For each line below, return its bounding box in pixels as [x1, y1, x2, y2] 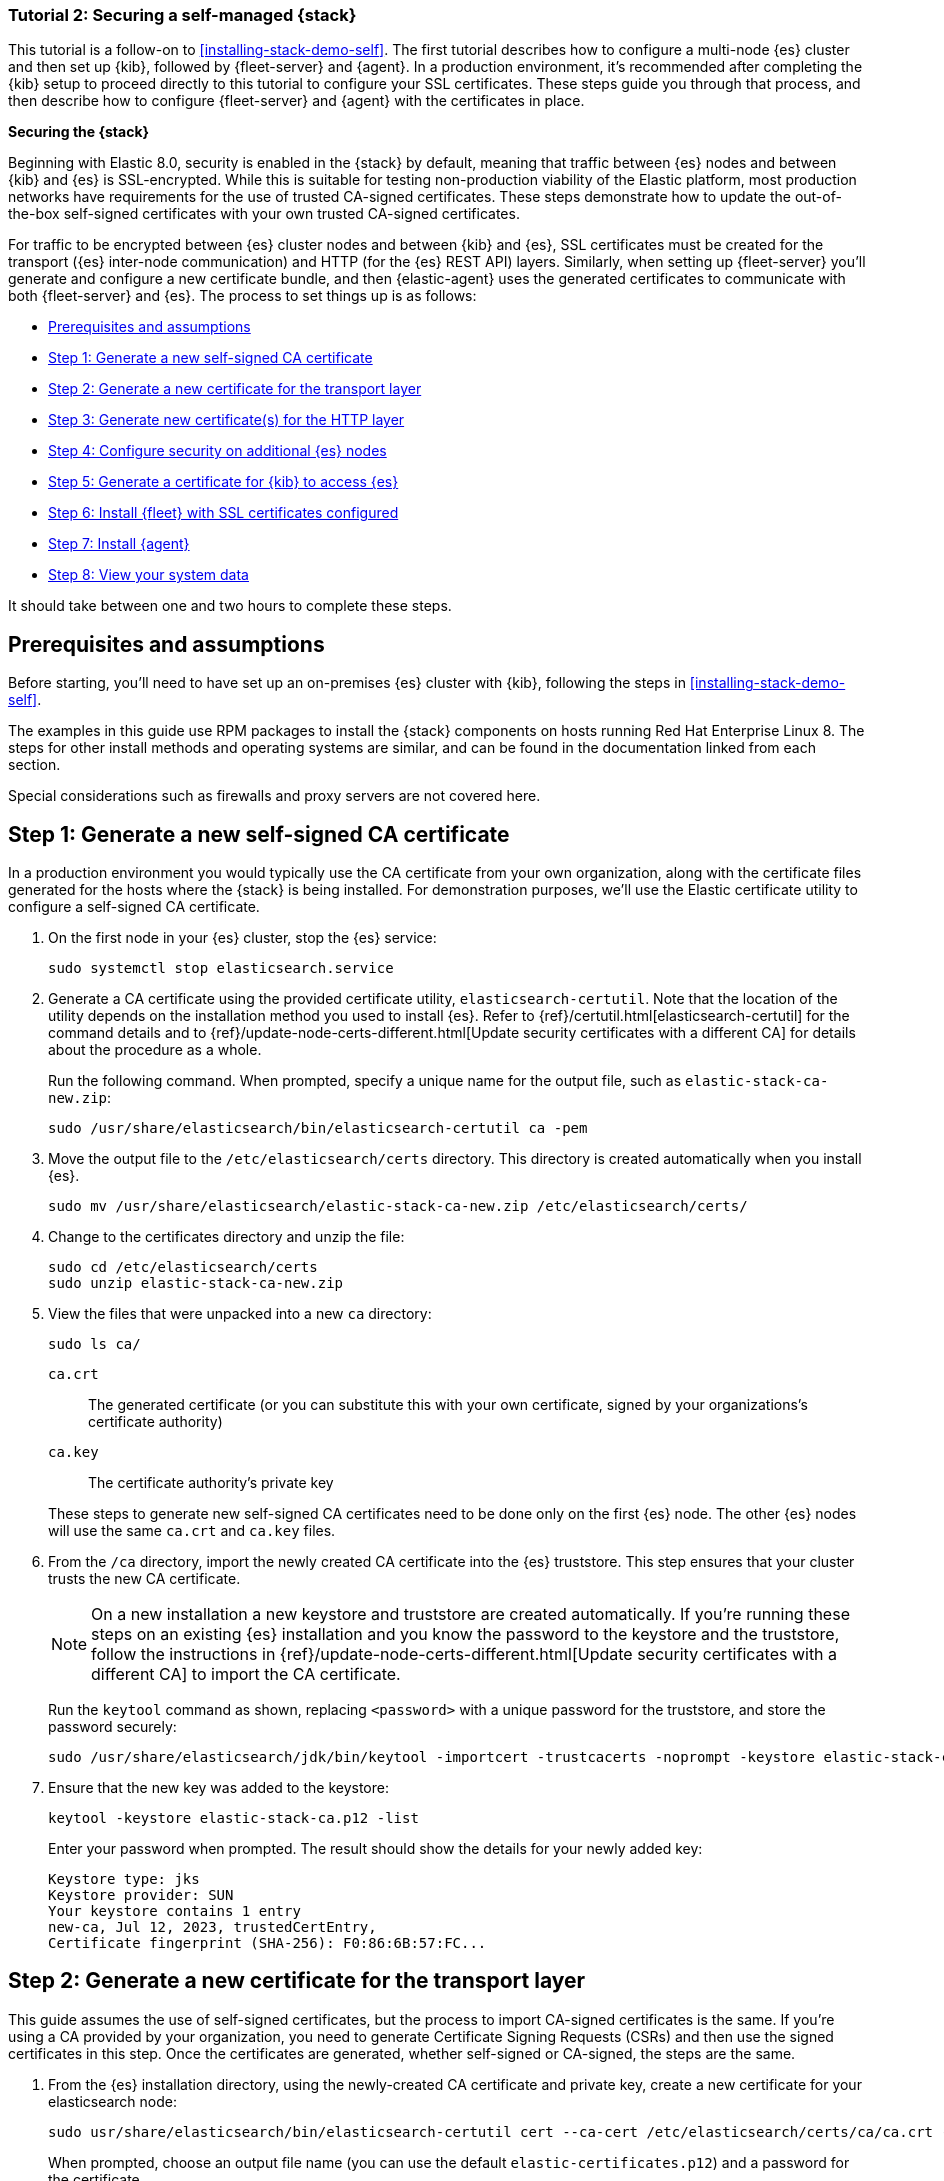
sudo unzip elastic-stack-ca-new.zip [48, 1275, 344, 1292]
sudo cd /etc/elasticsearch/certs [48, 1259, 318, 1276]
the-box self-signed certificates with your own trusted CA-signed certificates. [8, 205, 520, 223]
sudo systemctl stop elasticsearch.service [48, 960, 394, 977]
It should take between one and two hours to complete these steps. [8, 597, 452, 615]
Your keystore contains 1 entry [48, 1903, 301, 1920]
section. [8, 756, 61, 774]
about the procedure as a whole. [48, 1041, 262, 1059]
